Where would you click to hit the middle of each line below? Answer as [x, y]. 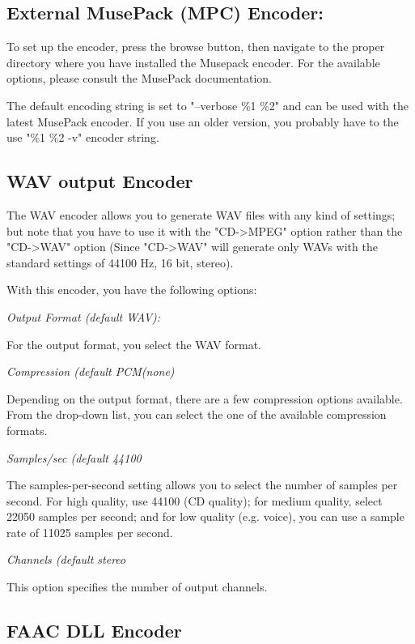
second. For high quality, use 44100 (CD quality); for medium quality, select [195, 500]
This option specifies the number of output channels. [137, 587]
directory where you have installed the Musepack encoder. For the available [193, 62]
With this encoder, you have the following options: [132, 290]
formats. [27, 430]
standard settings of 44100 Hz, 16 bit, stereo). [120, 262]
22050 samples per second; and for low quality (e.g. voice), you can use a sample [205, 516]
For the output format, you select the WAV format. [134, 344]
